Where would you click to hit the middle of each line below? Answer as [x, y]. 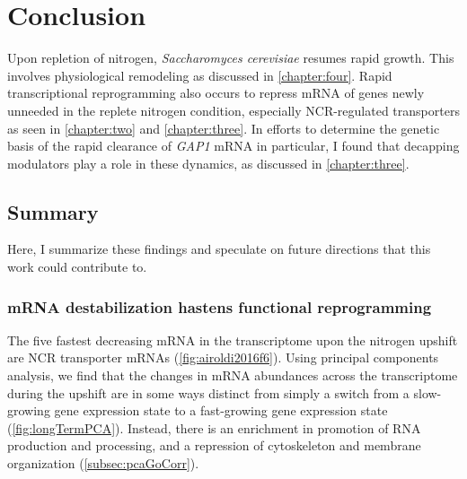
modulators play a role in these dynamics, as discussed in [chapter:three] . [208, 163]
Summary [53, 211]
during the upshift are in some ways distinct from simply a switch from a [208, 392]
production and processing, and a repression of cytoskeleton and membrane [214, 445]
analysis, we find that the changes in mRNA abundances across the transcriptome [233, 375]
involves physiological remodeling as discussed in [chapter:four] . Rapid [200, 75]
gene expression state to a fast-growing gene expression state [221, 410]
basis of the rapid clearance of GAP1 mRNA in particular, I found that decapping [233, 146]
